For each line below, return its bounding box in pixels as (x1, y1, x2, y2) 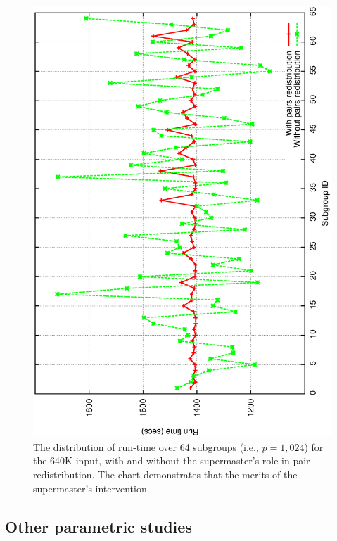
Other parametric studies (5, 515, 192, 537)
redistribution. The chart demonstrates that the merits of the (33, 467, 298, 482)
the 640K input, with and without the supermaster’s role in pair (33, 453, 310, 468)
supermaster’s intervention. (33, 480, 150, 495)
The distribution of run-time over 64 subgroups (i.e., (33, 439, 259, 454)
